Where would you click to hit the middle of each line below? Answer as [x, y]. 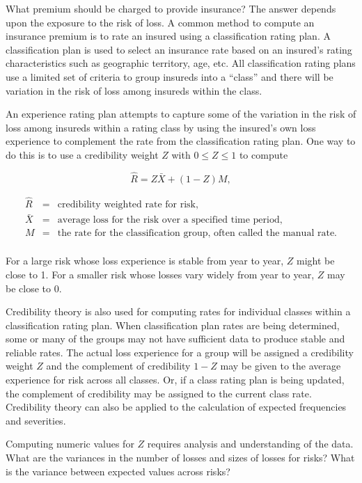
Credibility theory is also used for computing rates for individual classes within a [178, 311]
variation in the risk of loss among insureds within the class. [134, 90]
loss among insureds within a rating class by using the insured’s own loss [161, 127]
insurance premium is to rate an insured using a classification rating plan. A [168, 36]
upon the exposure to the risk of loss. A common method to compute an [160, 22]
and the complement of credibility [118, 366]
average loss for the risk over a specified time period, [170, 220]
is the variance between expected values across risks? [118, 471]
